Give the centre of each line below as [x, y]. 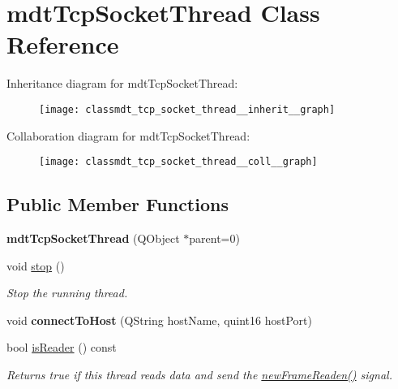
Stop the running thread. [67, 293]
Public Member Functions [118, 204]
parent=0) [214, 238]
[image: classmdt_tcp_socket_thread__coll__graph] [178, 162]
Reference [63, 44]
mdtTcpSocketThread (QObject [93, 238]
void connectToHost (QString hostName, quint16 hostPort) [159, 320]
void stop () [36, 265]
